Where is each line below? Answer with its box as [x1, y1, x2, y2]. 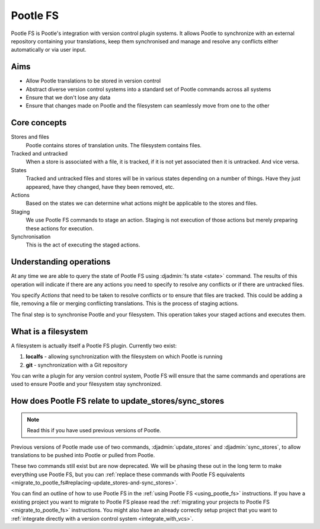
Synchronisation [11, 233, 51, 240]
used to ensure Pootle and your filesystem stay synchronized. [11, 381, 162, 388]
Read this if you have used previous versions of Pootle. [27, 427, 161, 434]
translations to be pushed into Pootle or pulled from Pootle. [11, 451, 155, 458]
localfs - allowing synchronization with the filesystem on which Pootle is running [25, 353, 223, 360]
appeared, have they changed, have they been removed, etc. [25, 183, 175, 190]
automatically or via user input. [11, 46, 87, 53]
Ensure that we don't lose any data [25, 94, 111, 101]
